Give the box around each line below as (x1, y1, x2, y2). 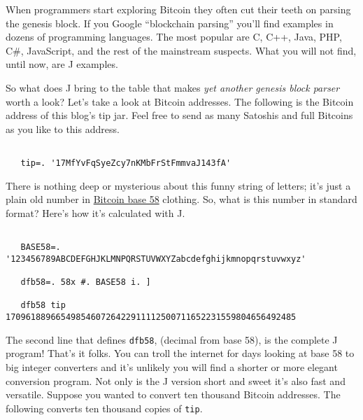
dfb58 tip (20, 300, 66, 311)
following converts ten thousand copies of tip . (6, 400, 203, 415)
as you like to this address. (6, 121, 120, 136)
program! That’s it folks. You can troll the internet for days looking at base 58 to (6, 346, 355, 360)
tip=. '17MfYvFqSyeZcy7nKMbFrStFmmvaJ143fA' (20, 158, 232, 168)
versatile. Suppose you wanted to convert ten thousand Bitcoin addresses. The (6, 387, 341, 402)
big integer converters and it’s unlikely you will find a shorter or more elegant (6, 359, 338, 374)
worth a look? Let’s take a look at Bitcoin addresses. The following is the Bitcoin (6, 94, 354, 108)
